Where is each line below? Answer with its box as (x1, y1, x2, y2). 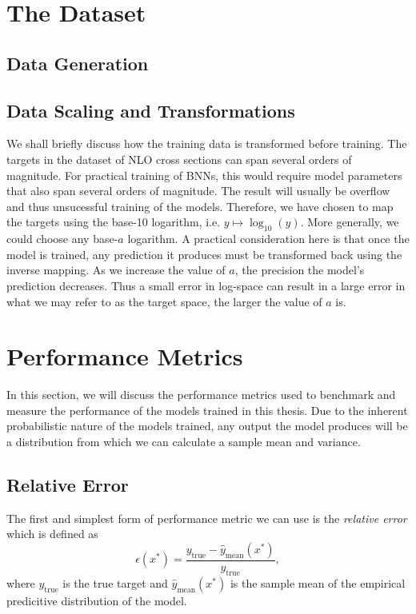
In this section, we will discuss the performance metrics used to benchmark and (6, 386, 396, 403)
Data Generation (6, 50, 149, 75)
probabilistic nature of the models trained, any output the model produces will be (6, 417, 408, 434)
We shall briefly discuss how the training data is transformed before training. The (6, 135, 407, 152)
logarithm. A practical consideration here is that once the (127, 230, 410, 247)
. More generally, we (300, 213, 399, 230)
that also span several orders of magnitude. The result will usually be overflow (6, 182, 390, 199)
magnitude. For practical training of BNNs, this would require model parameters (6, 166, 402, 183)
